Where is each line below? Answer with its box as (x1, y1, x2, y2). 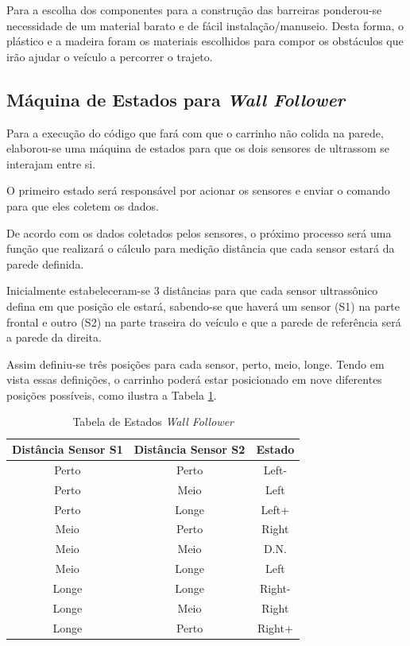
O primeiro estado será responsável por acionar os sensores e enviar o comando (6, 182, 390, 199)
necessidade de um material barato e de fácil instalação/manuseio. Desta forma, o (6, 17, 404, 33)
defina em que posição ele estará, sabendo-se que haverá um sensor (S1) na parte (6, 297, 400, 314)
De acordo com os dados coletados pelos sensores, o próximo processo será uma (6, 224, 392, 241)
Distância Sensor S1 (12, 441, 123, 458)
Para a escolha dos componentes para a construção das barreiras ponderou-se (6, 2, 382, 17)
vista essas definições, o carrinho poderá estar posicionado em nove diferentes (6, 371, 382, 388)
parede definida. (6, 255, 84, 272)
